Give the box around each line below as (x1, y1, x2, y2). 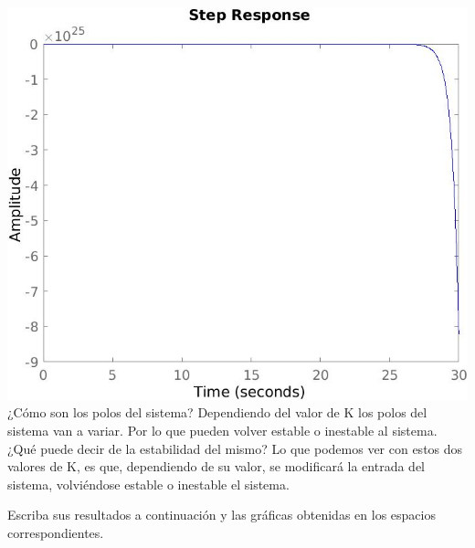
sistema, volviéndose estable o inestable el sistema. (7, 474, 290, 493)
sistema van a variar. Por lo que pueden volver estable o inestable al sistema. (7, 420, 438, 439)
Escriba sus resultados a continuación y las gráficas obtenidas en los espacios (7, 505, 436, 524)
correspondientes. (7, 522, 104, 542)
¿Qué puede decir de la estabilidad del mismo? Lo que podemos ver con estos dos (7, 438, 463, 458)
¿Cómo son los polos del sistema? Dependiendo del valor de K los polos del (7, 403, 427, 422)
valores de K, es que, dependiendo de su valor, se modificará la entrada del (7, 457, 426, 476)
